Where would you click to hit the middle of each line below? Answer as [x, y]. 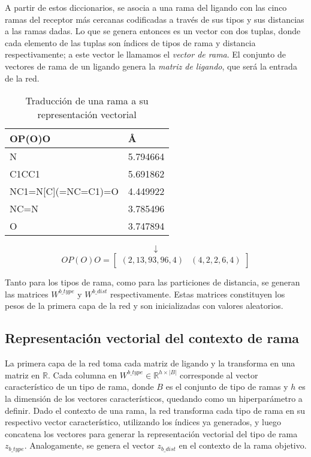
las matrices [27, 294]
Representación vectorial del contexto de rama [152, 338]
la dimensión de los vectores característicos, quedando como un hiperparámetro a [154, 398]
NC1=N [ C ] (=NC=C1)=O [64, 191]
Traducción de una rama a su [87, 101]
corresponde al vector [219, 375]
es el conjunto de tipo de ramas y [227, 387]
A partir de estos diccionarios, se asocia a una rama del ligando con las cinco [146, 7]
